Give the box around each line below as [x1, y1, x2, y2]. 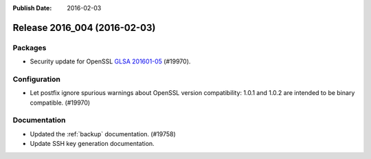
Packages [12, 43, 47, 52]
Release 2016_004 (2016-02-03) [12, 21, 156, 34]
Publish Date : [12, 4, 52, 12]
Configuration [12, 74, 61, 84]
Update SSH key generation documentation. [30, 140, 155, 148]
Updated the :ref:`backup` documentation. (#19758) [30, 129, 177, 138]
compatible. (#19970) [30, 98, 91, 107]
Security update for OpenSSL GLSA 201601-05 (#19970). [30, 57, 191, 65]
